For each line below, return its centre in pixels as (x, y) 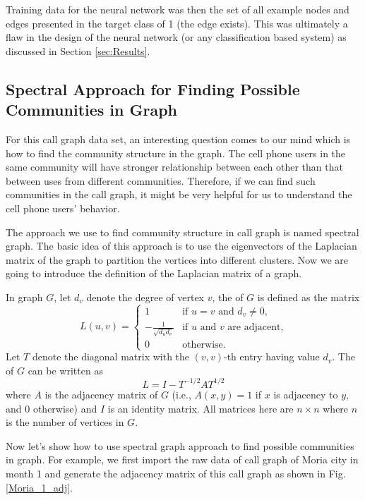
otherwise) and (65, 408)
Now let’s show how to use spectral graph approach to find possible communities (180, 445)
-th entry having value (272, 356)
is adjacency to (306, 394)
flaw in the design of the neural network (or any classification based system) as (176, 37)
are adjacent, (256, 328)
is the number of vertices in (65, 422)
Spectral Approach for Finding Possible (153, 89)
